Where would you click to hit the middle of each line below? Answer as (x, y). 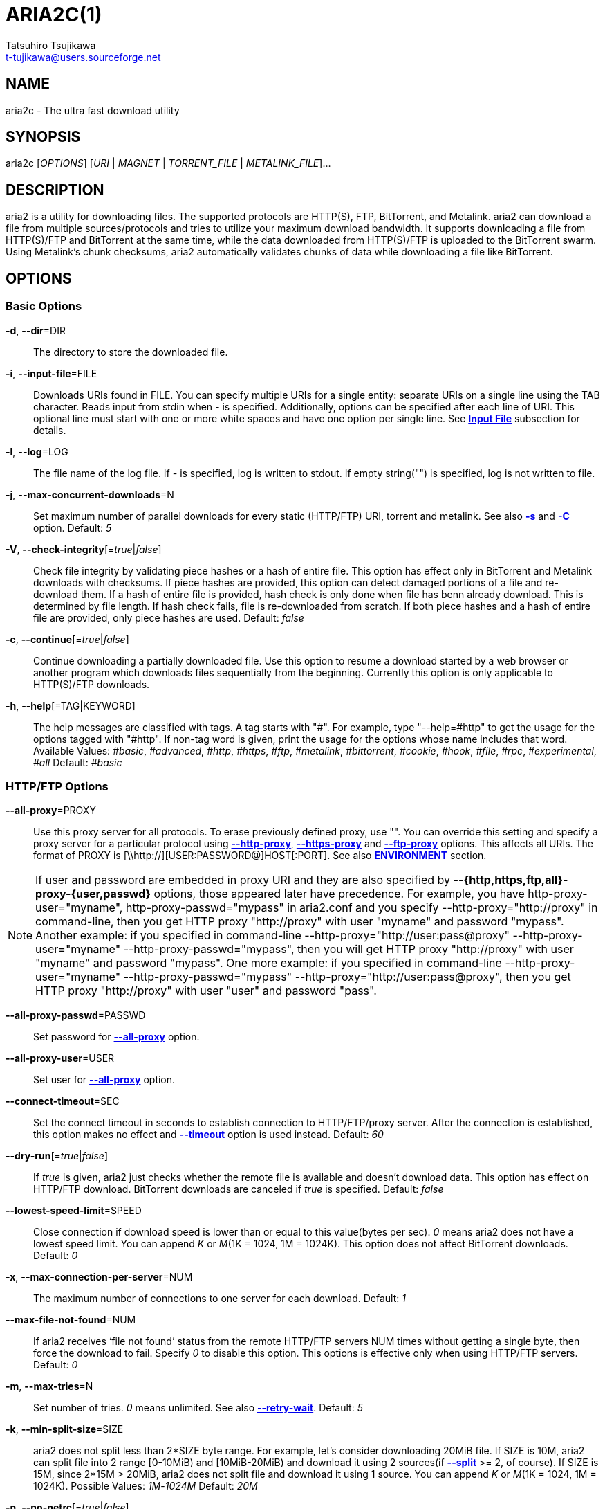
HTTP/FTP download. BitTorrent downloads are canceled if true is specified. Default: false (239, 1189)
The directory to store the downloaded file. (131, 352)
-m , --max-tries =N (49, 1386)
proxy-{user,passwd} (93, 894)
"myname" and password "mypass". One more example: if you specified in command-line (269, 963)
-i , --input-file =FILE (52, 373)
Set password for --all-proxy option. (117, 1037)
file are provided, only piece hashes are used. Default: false (169, 617)
